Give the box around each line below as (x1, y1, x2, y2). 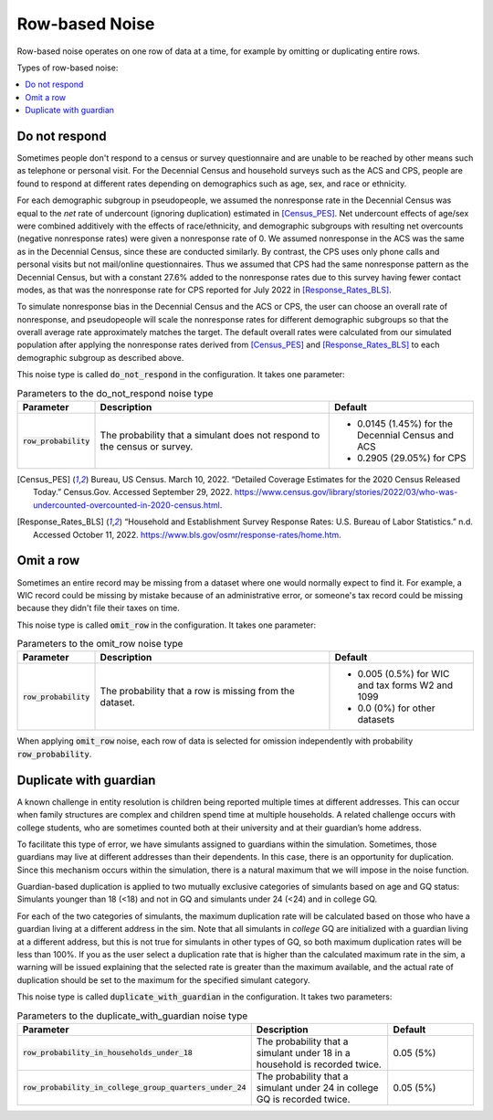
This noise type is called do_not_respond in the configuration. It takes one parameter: (16, 369, 346, 380)
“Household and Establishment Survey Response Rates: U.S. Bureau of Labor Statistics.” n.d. (124, 516, 474, 527)
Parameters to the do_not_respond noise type (16, 386, 214, 399)
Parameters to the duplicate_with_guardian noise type (16, 1009, 248, 1022)
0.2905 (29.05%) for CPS (357, 452, 467, 465)
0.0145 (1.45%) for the (357, 417, 454, 430)
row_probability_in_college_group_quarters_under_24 (22, 1083, 246, 1093)
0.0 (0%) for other (357, 702, 435, 714)
